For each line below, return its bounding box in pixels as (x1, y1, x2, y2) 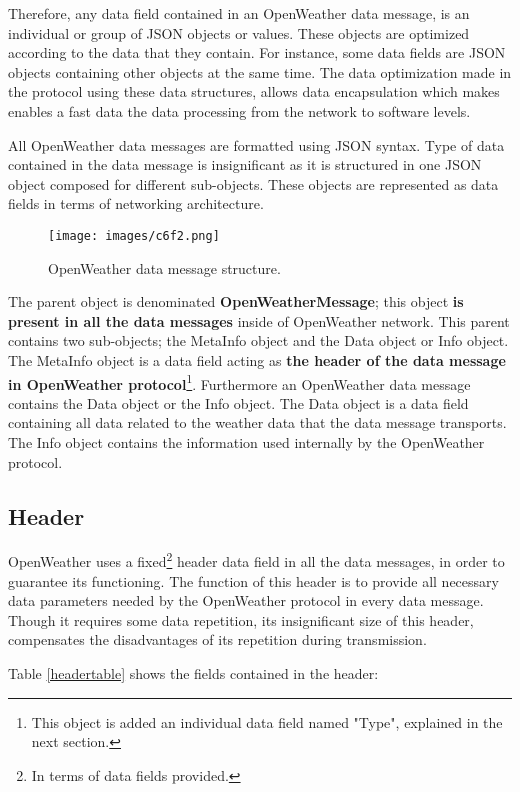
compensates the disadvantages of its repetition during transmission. (8, 629, 427, 650)
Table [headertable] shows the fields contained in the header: (8, 663, 379, 684)
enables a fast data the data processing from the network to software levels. (8, 100, 471, 121)
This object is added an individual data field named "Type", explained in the (31, 711, 503, 732)
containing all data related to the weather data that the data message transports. (8, 412, 507, 433)
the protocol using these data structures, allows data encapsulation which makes (8, 81, 500, 102)
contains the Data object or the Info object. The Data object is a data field (8, 392, 469, 413)
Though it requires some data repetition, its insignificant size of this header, (8, 609, 474, 630)
